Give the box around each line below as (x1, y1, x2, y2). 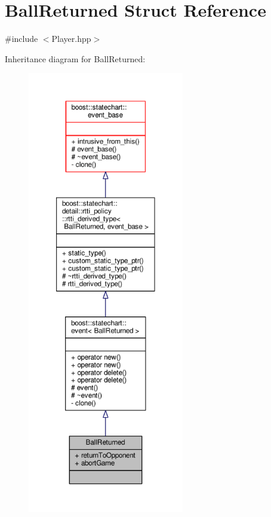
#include (5, 32, 38, 45)
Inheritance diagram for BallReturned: (5, 52, 146, 65)
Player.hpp (51, 32, 91, 45)
